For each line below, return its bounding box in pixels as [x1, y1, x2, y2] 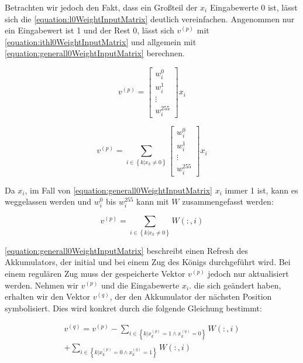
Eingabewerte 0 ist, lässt [209, 1, 298, 13]
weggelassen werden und [5, 195, 91, 208]
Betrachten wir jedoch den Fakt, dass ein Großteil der [5, 1, 198, 13]
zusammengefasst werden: [182, 195, 274, 208]
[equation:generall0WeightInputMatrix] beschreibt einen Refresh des [5, 244, 248, 256]
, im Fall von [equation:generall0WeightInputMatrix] [25, 184, 212, 196]
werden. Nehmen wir [5, 279, 79, 291]
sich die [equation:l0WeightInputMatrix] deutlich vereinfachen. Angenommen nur [5, 12, 295, 25]
